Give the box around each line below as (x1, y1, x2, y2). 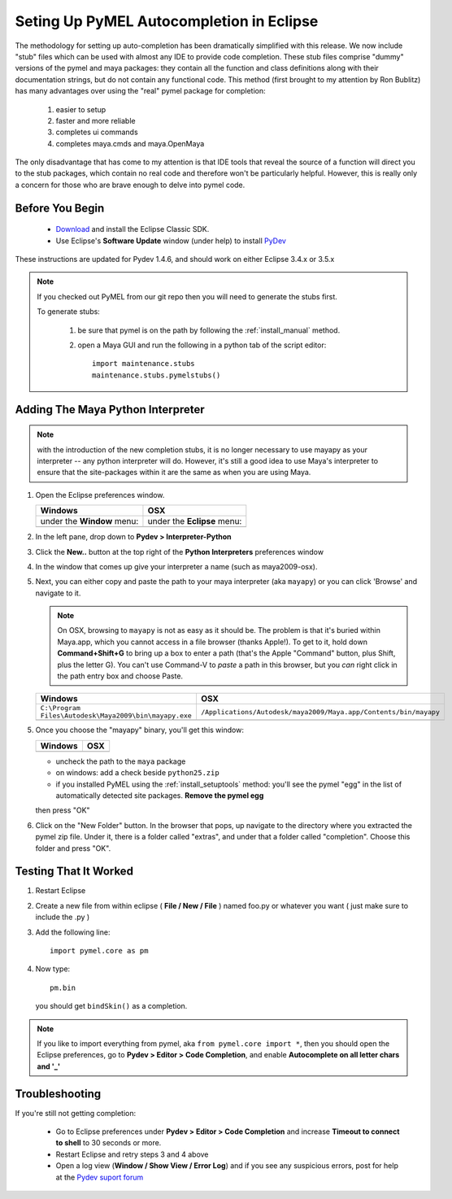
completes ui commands (55, 127, 138, 137)
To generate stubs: (37, 307, 101, 316)
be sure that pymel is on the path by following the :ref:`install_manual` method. (77, 325, 341, 335)
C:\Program (40, 704, 81, 713)
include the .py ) (35, 912, 90, 922)
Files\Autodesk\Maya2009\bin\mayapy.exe (40, 712, 193, 720)
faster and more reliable (55, 116, 136, 125)
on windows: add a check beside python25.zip (55, 768, 219, 778)
